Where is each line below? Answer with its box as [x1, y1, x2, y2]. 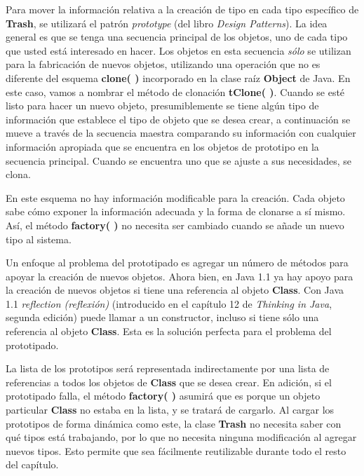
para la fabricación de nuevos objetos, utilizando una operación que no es [6, 57, 321, 72]
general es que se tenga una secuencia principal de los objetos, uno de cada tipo [6, 29, 348, 44]
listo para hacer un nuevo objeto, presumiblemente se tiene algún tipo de [6, 98, 319, 113]
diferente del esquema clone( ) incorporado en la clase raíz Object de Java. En [6, 70, 351, 85]
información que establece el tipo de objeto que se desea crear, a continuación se [6, 111, 351, 126]
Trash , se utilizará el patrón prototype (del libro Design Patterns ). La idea [6, 15, 328, 30]
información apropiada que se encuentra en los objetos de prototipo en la [6, 139, 319, 154]
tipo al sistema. [6, 231, 72, 246]
